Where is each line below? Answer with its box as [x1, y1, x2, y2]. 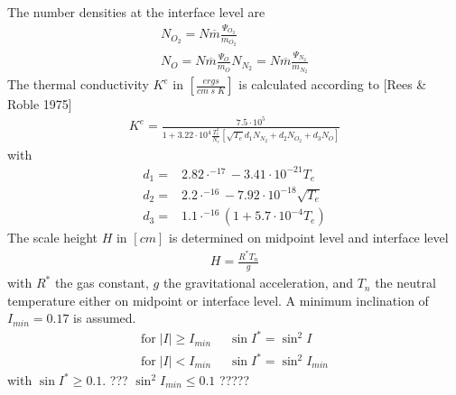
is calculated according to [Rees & [238, 75, 427, 94]
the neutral [375, 273, 436, 292]
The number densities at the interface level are [7, 3, 265, 21]
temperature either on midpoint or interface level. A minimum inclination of [7, 290, 429, 309]
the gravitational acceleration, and [163, 273, 353, 292]
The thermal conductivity [7, 75, 149, 94]
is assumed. [73, 308, 136, 327]
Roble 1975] [7, 95, 72, 114]
